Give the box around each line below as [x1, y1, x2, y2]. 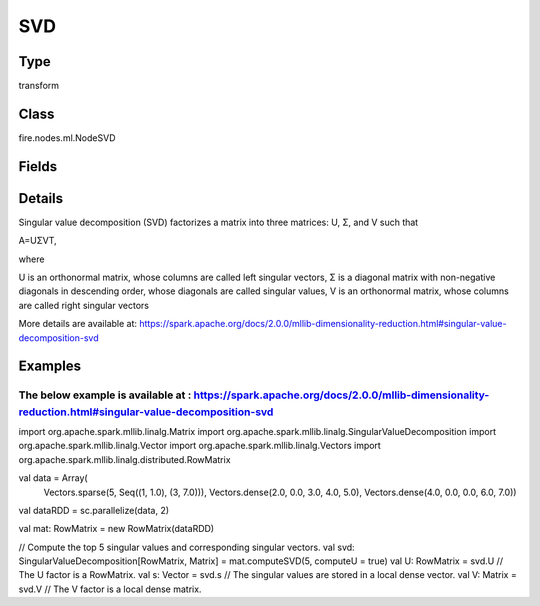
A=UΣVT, [18, 235, 57, 247]
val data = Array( [18, 472, 89, 484]
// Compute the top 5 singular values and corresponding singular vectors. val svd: [18, 541, 355, 553]
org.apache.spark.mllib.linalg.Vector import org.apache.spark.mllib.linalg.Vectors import [18, 440, 382, 452]
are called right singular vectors [18, 299, 150, 311]
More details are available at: [18, 318, 138, 330]
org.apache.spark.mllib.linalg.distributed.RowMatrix [18, 453, 231, 465]
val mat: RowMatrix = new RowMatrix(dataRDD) [18, 523, 215, 535]
